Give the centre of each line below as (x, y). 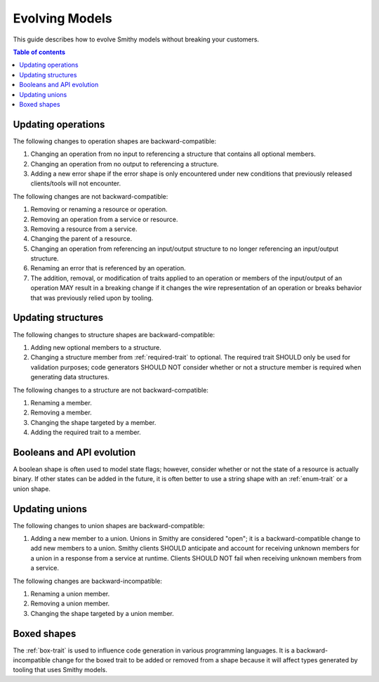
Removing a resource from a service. (84, 229)
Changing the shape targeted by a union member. (102, 613)
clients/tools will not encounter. (76, 183)
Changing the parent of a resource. (81, 239)
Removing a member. (61, 413)
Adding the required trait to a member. (86, 433)
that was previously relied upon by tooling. (92, 298)
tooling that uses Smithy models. (60, 670)
